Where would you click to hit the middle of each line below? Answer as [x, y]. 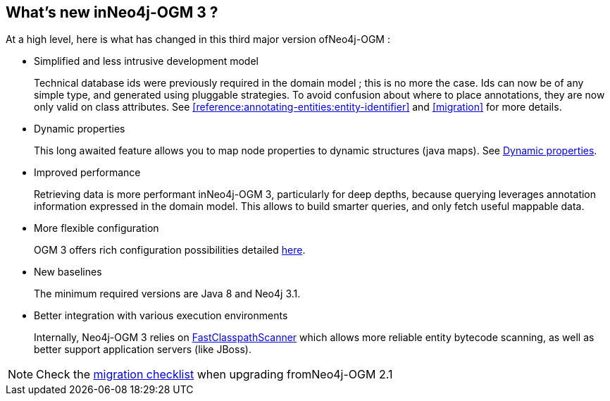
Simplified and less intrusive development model [146, 61]
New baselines [68, 272]
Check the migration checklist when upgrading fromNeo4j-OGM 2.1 [214, 375]
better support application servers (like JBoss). [143, 350]
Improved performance [87, 173]
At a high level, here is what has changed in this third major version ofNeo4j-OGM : [198, 39]
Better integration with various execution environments [161, 316]
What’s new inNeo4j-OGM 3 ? [112, 12]
